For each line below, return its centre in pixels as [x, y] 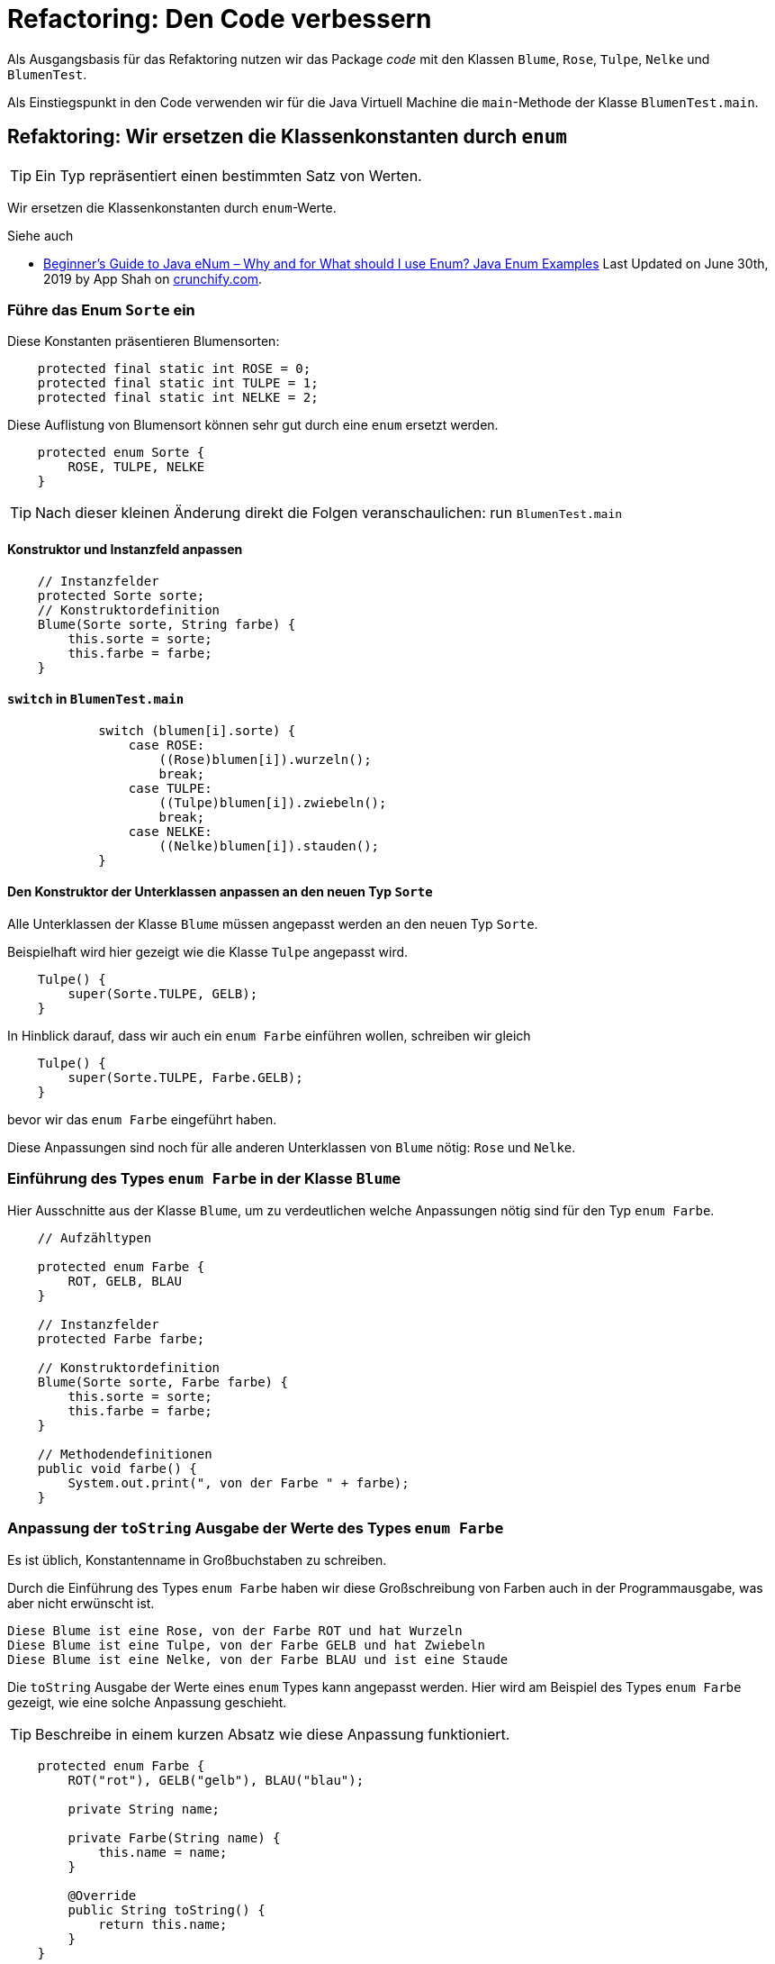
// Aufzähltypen [95, 1237]
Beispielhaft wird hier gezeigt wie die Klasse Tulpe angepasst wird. [208, 952]
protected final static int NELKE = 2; [178, 398]
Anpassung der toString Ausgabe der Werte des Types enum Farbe [256, 1528]
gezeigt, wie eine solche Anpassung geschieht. [147, 1702]
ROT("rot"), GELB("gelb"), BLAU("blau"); [216, 1780]
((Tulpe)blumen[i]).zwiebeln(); [273, 802]
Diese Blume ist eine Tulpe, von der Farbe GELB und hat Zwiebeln [247, 1645]
